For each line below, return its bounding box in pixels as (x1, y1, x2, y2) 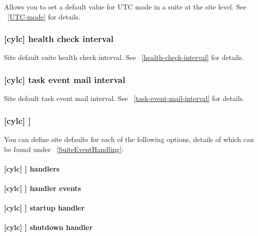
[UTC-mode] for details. (7, 11, 80, 21)
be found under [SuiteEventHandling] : (4, 143, 124, 154)
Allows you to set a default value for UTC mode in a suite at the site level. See (4, 1, 246, 11)
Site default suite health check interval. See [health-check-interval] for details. (4, 52, 244, 62)
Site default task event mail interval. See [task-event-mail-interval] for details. (4, 93, 245, 103)
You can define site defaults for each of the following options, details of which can (4, 134, 254, 144)
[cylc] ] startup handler (4, 202, 85, 213)
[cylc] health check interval (4, 32, 114, 45)
